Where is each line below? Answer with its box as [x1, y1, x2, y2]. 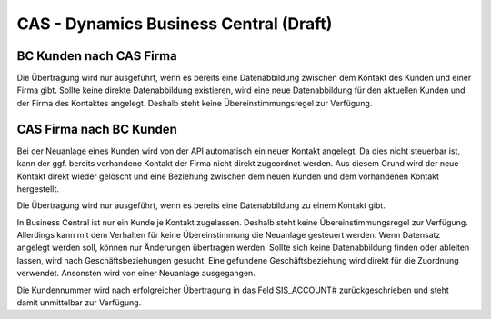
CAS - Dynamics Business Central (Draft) [16, 14, 333, 34]
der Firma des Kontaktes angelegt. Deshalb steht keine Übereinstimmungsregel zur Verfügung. [16, 97, 373, 108]
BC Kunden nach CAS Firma [16, 48, 177, 64]
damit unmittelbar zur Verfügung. [16, 297, 142, 308]
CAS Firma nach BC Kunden [16, 121, 177, 136]
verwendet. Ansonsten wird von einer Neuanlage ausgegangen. [16, 268, 256, 279]
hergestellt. [16, 183, 59, 194]
